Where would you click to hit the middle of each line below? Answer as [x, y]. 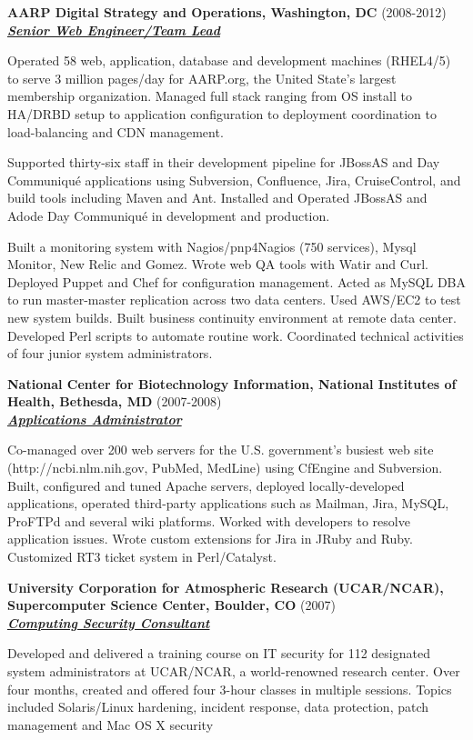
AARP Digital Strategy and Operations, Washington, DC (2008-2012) [227, 12]
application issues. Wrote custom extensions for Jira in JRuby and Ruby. [210, 539]
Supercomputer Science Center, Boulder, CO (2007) [171, 605]
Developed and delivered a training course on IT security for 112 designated [219, 653]
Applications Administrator [95, 419]
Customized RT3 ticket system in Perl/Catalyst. [142, 557]
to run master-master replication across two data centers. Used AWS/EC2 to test [234, 300]
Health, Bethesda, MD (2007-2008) [115, 401]
